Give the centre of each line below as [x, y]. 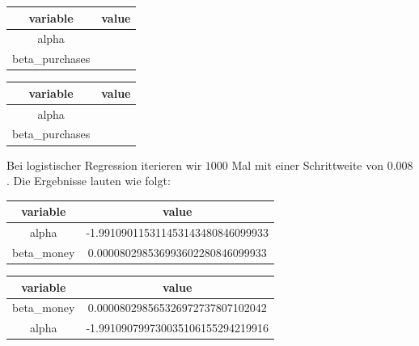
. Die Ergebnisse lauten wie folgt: [89, 181]
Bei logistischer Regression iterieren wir [104, 165]
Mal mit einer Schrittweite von [308, 165]
